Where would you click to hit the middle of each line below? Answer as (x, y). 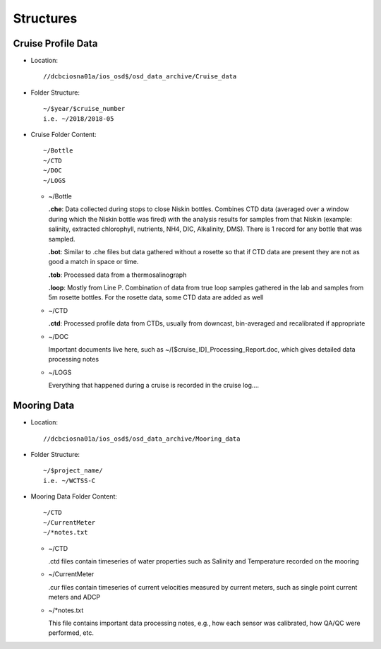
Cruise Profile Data (55, 43)
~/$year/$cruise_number (84, 109)
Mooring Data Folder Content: (74, 496)
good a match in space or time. (93, 262)
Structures (45, 18)
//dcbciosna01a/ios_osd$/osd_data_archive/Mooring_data (142, 439)
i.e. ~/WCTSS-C (69, 481)
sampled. (62, 239)
